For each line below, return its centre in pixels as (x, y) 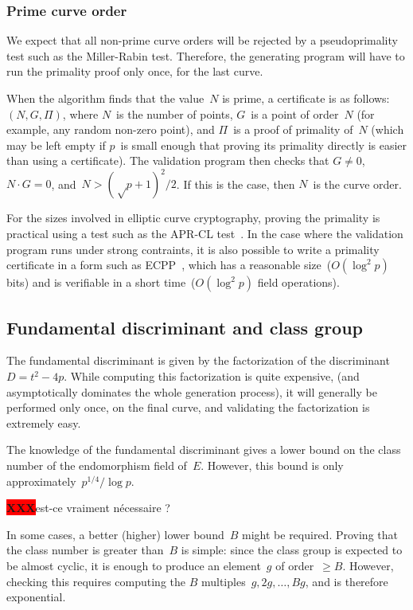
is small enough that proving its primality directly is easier (264, 145)
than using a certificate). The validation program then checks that (168, 160)
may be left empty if (56, 145)
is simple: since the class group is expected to (292, 550)
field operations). (298, 282)
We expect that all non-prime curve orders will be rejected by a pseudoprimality (202, 40)
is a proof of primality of (293, 129)
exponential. (36, 597)
